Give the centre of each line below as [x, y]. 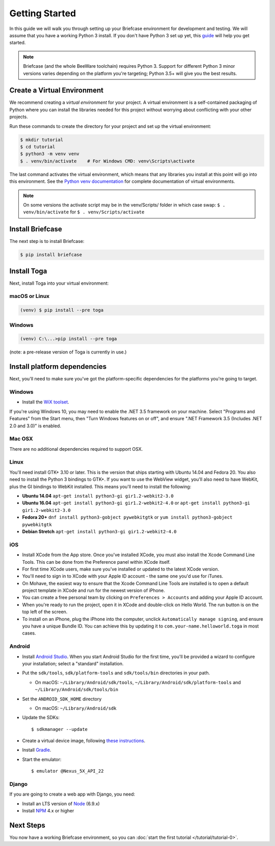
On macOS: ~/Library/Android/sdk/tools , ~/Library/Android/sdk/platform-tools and [138, 682]
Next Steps [27, 825]
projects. [19, 117]
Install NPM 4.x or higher [48, 811]
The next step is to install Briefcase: [47, 241]
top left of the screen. [45, 612]
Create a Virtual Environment [57, 90]
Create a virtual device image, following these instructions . [84, 741]
